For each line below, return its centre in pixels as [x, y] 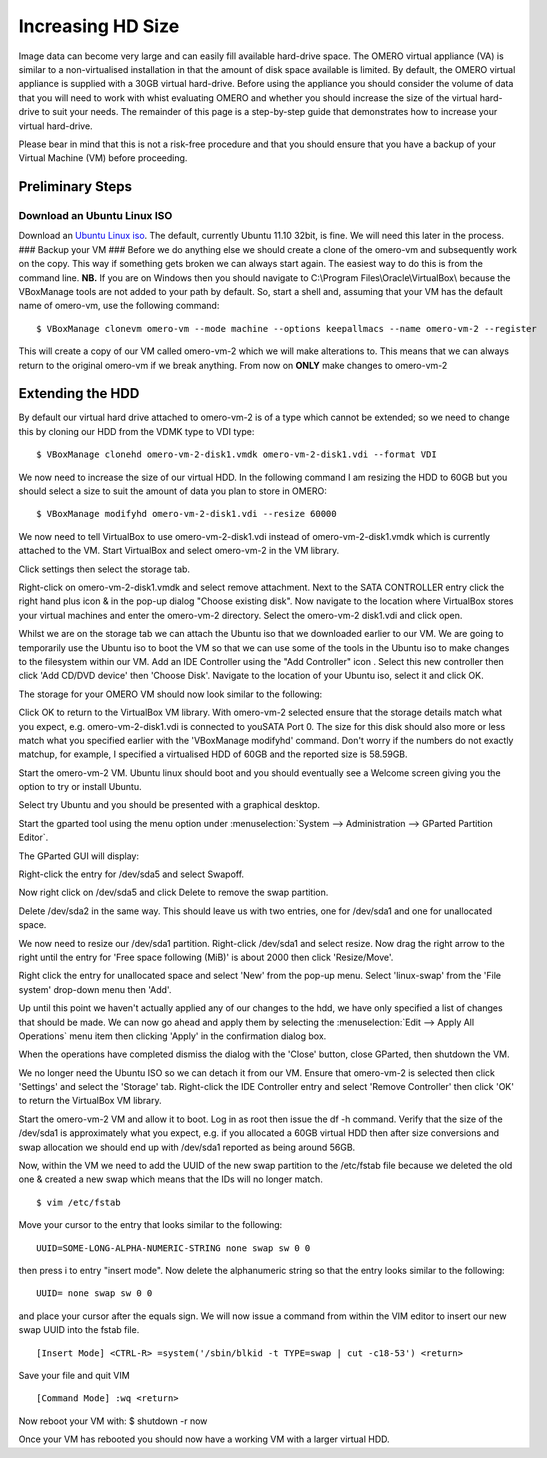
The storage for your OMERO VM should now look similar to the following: [170, 694]
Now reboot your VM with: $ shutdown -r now [113, 1421]
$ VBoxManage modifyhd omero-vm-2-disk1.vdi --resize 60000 [186, 514]
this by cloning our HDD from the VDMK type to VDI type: [136, 431]
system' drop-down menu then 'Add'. [95, 989]
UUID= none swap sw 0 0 [94, 1293]
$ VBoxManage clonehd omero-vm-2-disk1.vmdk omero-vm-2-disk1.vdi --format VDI [236, 454]
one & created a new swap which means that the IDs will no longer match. [171, 1179]
